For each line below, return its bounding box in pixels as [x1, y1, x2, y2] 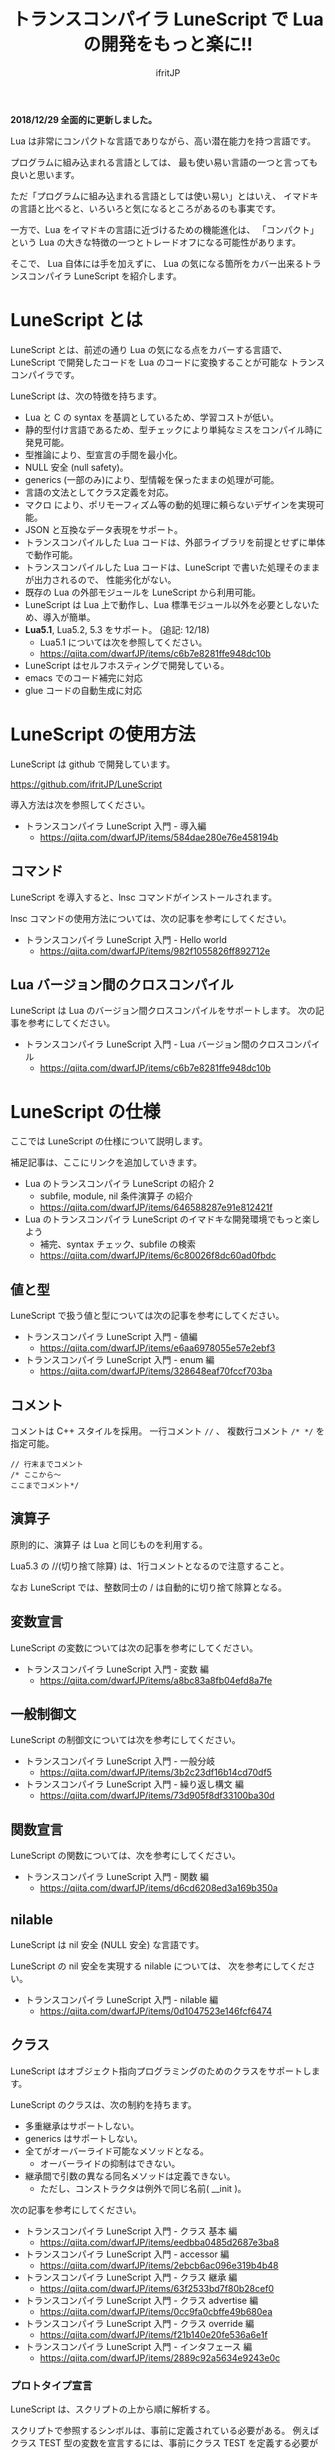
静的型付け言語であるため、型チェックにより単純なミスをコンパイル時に [24, 423, 323, 435]
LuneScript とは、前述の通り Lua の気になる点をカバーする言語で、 [10, 343, 288, 355]
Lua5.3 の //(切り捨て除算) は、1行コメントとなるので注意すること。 [10, 1560, 290, 1572]
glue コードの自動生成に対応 [24, 684, 143, 696]
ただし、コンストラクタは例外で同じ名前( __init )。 [39, 2182, 247, 2194]
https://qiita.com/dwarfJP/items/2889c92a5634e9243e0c [39, 2351, 281, 2364]
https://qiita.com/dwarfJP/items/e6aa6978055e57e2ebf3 [39, 1342, 276, 1354]
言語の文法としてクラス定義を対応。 [24, 486, 175, 498]
